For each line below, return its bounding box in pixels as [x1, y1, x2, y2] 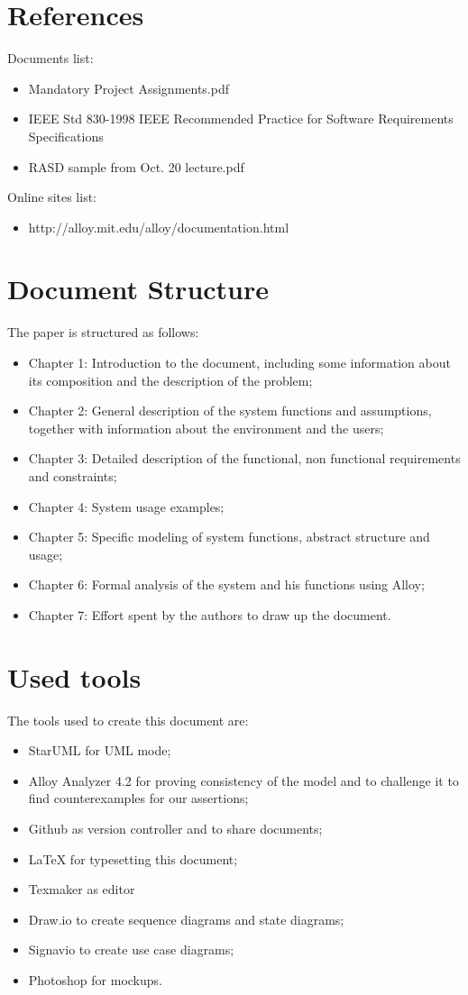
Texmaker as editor [28, 880, 135, 899]
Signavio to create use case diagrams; [28, 940, 234, 959]
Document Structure [7, 270, 270, 307]
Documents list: [7, 49, 94, 68]
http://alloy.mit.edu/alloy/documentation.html [28, 217, 289, 236]
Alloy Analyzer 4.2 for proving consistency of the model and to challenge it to [28, 771, 459, 790]
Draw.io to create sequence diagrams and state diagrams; [28, 909, 344, 928]
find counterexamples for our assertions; [28, 789, 249, 808]
